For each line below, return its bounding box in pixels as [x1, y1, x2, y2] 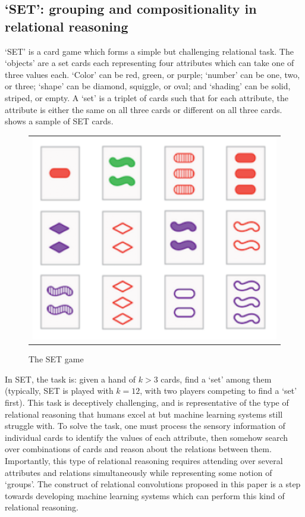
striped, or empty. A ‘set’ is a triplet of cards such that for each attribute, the [5, 91, 289, 104]
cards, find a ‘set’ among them [161, 372, 272, 385]
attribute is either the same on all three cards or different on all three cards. [5, 103, 282, 115]
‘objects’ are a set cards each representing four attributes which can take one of [5, 57, 294, 69]
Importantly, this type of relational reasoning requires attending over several [5, 455, 283, 466]
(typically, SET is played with [5, 384, 114, 397]
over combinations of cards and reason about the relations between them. [5, 443, 272, 455]
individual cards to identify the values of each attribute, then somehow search [5, 431, 288, 443]
